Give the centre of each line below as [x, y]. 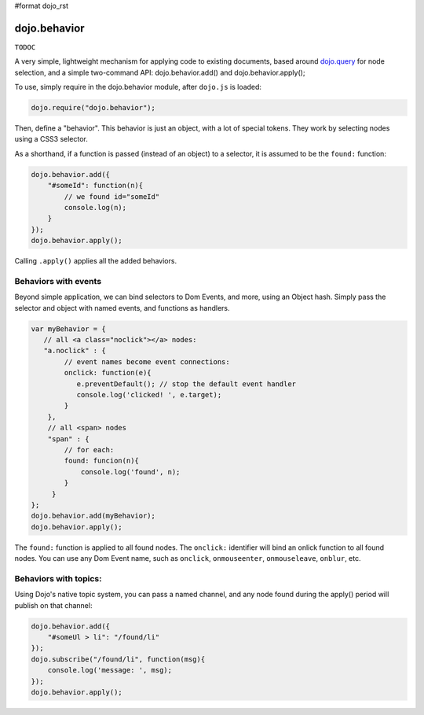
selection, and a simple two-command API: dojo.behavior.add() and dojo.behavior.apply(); [160, 72]
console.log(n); [95, 207]
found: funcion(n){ [101, 461]
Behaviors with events [58, 281]
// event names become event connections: [147, 361]
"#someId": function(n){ [95, 186]
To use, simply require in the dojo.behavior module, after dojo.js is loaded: [138, 87]
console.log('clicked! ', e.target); [149, 394]
